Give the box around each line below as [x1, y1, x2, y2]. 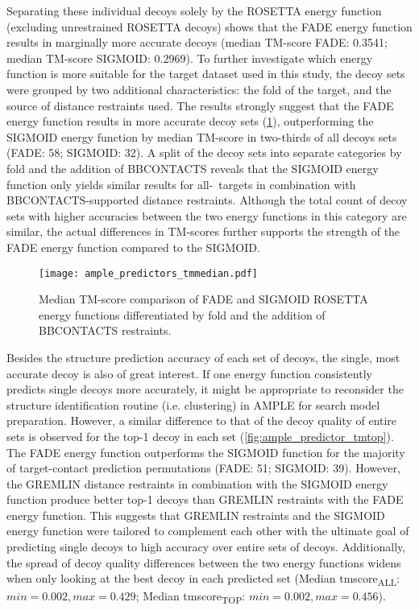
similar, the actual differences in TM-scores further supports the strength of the [6, 223, 400, 240]
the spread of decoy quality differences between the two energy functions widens [6, 554, 401, 571]
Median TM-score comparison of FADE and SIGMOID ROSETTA [39, 291, 368, 307]
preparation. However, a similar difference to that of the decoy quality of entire [6, 412, 397, 429]
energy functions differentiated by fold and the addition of [39, 306, 326, 323]
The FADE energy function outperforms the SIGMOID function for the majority [6, 443, 405, 460]
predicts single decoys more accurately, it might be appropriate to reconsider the [6, 381, 404, 398]
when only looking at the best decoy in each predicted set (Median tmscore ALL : [6, 570, 400, 589]
